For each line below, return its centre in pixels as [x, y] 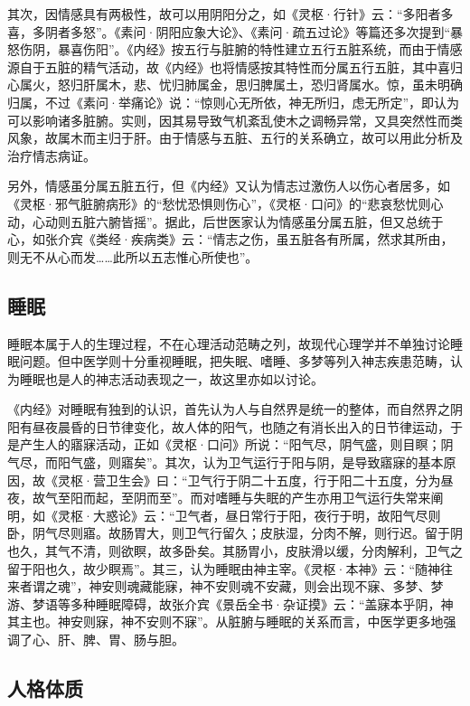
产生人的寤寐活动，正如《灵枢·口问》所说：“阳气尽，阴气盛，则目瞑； [230, 444]
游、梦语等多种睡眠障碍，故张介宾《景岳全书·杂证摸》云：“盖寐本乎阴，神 [230, 603]
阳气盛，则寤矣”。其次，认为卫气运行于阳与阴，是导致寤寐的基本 [250, 462]
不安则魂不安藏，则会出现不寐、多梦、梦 [323, 586]
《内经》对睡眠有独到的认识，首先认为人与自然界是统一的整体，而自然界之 [229, 409]
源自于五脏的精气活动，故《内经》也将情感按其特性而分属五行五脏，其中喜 [229, 66]
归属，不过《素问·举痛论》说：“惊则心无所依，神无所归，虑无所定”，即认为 [234, 102]
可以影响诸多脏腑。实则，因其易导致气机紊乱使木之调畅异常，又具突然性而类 [235, 120]
